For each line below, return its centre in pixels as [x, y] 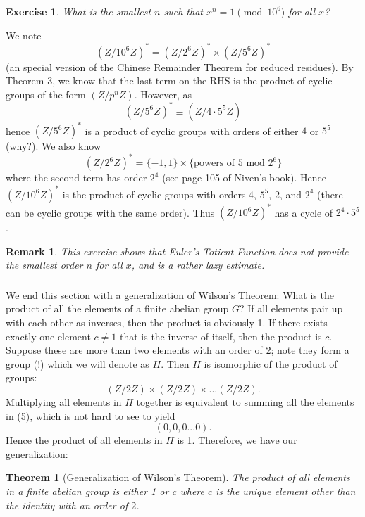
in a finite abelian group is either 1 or [87, 491]
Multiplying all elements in [64, 401]
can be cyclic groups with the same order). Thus [110, 212]
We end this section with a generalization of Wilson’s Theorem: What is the [170, 294]
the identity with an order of [67, 505]
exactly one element [48, 336]
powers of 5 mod [229, 164]
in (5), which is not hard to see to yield [91, 415]
